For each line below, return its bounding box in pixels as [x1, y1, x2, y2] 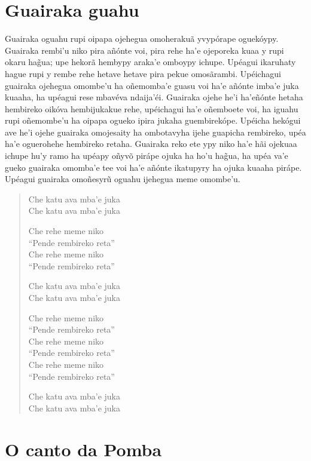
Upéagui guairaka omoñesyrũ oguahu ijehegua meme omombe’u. [5, 173, 240, 185]
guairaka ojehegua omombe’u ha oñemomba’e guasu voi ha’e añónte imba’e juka [5, 79, 299, 91]
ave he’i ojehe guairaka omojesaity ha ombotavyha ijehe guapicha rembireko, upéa [5, 125, 306, 138]
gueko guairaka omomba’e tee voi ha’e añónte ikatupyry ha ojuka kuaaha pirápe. [5, 161, 302, 173]
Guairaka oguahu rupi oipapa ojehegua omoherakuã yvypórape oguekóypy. [5, 32, 279, 45]
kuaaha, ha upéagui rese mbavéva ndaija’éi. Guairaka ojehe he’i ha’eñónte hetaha [5, 91, 303, 103]
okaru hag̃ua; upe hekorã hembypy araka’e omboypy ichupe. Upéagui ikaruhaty [5, 56, 296, 68]
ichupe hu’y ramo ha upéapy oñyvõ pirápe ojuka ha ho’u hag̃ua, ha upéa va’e [5, 149, 288, 162]
